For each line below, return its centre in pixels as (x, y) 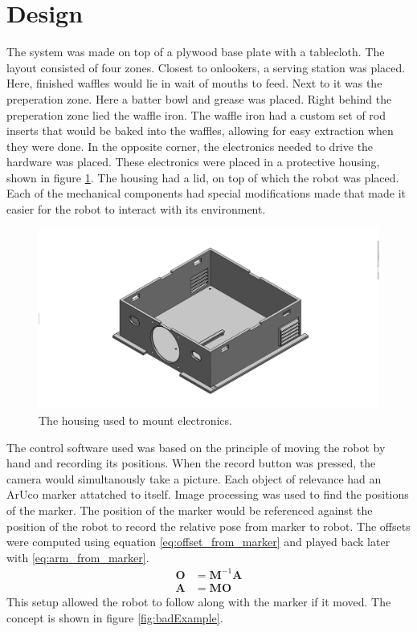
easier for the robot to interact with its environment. (136, 209)
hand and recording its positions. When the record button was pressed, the (191, 463)
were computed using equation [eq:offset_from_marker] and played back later (198, 542)
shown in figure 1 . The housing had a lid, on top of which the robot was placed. (203, 177)
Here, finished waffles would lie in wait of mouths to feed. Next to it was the (194, 83)
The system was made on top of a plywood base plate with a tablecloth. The (196, 52)
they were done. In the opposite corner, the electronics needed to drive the (190, 146)
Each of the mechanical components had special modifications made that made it (206, 193)
